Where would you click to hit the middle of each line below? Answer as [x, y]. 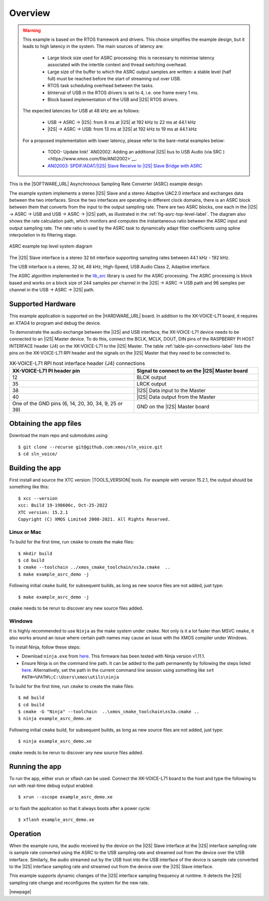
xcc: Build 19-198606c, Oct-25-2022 [63, 505]
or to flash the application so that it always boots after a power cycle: [80, 808]
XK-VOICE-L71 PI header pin [46, 371]
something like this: [29, 487]
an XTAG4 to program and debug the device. [55, 323]
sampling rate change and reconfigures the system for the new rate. [79, 883]
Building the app [35, 468]
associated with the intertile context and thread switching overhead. [117, 65]
